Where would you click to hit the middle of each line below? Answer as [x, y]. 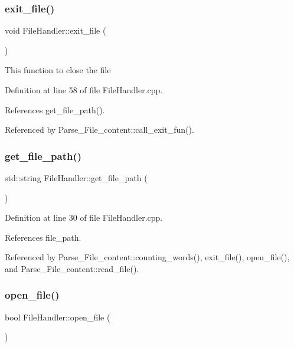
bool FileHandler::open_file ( [58, 317]
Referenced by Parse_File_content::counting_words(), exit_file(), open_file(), [147, 257]
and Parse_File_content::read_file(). [72, 268]
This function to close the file [58, 70]
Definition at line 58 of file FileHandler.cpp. [84, 90]
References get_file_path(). [55, 109]
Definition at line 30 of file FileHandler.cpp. [84, 217]
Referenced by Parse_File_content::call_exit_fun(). [99, 130]
